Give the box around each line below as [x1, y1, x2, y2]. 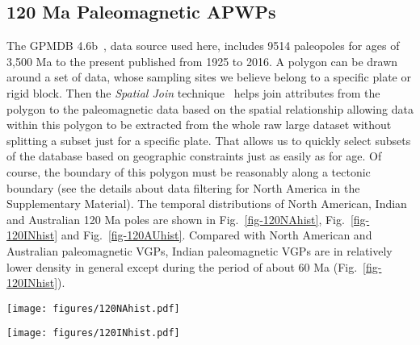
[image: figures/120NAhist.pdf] [6, 302, 180, 314]
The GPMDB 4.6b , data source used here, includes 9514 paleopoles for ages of [6, 37, 400, 54]
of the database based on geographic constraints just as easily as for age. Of [6, 148, 382, 164]
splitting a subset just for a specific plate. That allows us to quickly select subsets [6, 131, 411, 148]
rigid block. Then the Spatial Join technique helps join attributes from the [6, 84, 380, 101]
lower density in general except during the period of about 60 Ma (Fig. [6, 258, 358, 275]
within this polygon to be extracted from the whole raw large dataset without [6, 116, 392, 133]
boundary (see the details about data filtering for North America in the [6, 179, 360, 196]
